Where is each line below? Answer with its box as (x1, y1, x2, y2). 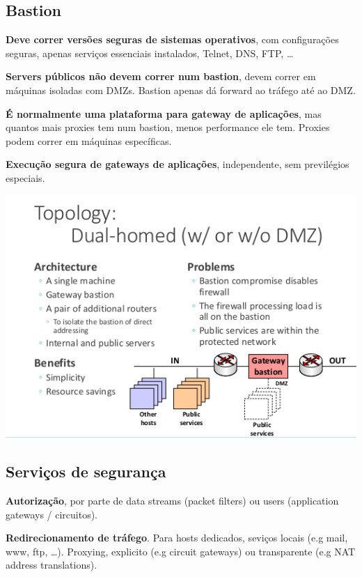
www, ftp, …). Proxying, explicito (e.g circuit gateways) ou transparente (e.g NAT (6, 544, 356, 558)
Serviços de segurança (6, 461, 166, 482)
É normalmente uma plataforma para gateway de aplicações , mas (6, 106, 322, 121)
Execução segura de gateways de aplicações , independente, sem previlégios (6, 157, 349, 171)
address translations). (6, 557, 97, 572)
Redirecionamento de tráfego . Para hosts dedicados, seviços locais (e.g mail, (6, 530, 348, 545)
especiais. (6, 170, 45, 185)
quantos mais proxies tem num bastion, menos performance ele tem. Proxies (6, 120, 330, 134)
